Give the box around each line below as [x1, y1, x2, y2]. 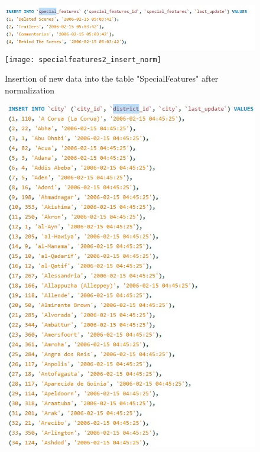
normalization [5, 83, 55, 96]
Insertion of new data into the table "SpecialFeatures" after [5, 72, 219, 85]
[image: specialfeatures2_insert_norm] [5, 55, 161, 64]
